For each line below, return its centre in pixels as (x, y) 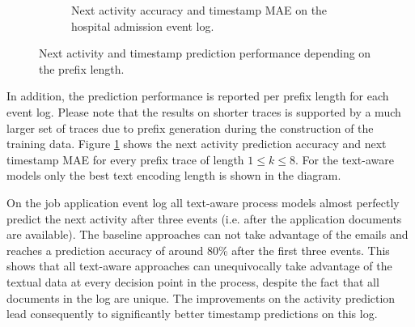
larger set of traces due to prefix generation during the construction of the (190, 127)
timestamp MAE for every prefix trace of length (125, 159)
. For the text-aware (344, 159)
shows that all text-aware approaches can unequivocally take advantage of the (199, 266)
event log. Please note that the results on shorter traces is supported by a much (204, 111)
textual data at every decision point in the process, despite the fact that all (193, 281)
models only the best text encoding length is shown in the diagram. (174, 175)
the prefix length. (82, 68)
